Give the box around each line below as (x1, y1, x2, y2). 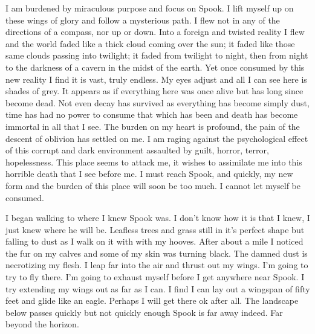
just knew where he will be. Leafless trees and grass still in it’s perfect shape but (5, 223, 305, 236)
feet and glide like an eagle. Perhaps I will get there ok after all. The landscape (5, 294, 299, 307)
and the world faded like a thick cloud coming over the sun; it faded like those (5, 37, 295, 50)
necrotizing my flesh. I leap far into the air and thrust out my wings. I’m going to (5, 259, 308, 271)
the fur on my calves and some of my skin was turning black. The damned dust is (5, 246, 308, 259)
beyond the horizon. (5, 318, 79, 330)
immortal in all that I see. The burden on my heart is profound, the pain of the (5, 120, 300, 132)
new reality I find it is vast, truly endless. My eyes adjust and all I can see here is (5, 72, 307, 85)
